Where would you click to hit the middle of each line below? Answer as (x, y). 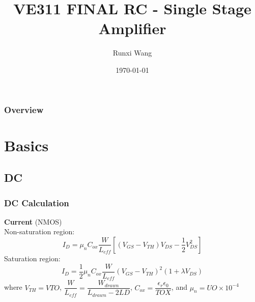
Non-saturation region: (39, 231)
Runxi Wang (132, 53)
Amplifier (132, 28)
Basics (26, 145)
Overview (24, 109)
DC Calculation (37, 202)
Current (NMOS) (33, 221)
